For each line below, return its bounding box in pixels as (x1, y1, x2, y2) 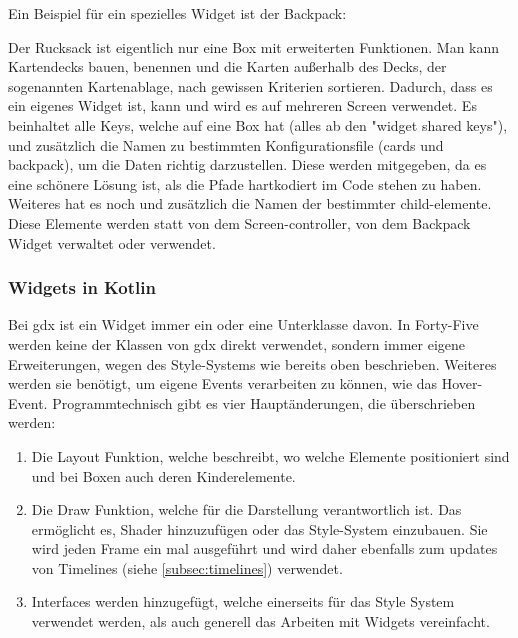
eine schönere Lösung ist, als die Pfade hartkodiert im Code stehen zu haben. (8, 173, 482, 194)
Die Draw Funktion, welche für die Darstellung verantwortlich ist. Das (31, 499, 462, 520)
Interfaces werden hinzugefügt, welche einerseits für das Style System (31, 591, 455, 612)
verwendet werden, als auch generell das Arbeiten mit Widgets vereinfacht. (31, 611, 490, 632)
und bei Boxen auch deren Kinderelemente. (31, 465, 296, 486)
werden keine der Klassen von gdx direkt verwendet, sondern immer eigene (8, 333, 465, 354)
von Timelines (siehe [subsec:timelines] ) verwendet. (31, 557, 343, 578)
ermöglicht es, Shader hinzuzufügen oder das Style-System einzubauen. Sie (31, 518, 488, 539)
